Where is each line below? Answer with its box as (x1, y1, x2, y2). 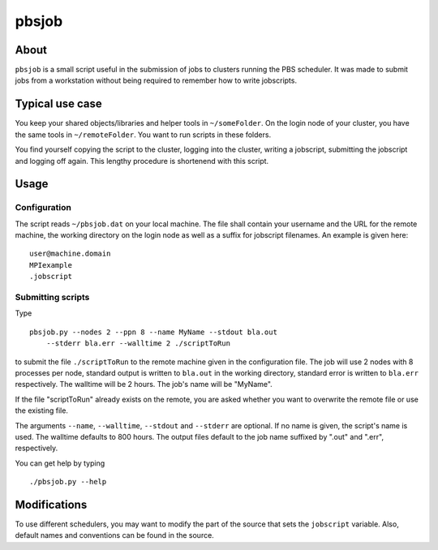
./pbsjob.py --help (29, 477, 107, 487)
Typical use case (15, 97, 103, 111)
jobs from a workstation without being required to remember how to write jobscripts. (15, 75, 298, 85)
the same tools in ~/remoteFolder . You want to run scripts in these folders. (15, 130, 272, 140)
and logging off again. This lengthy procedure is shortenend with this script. (15, 156, 269, 165)
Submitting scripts (15, 292, 90, 303)
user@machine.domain (29, 249, 111, 259)
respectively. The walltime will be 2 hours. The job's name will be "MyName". (15, 380, 273, 389)
